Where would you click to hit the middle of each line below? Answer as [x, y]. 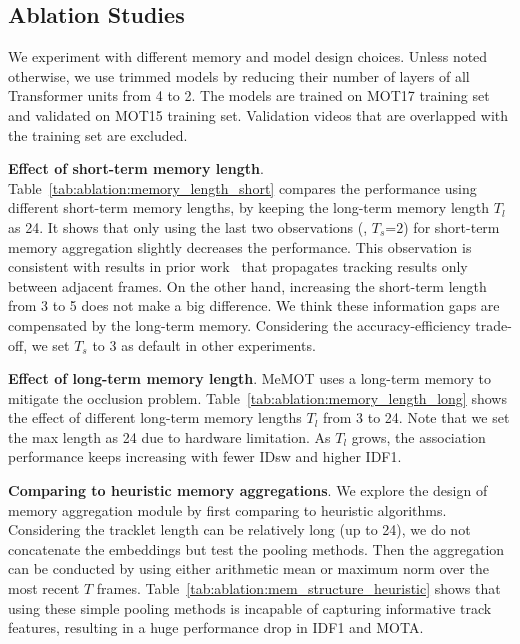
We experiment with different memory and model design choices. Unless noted [248, 56]
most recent [44, 588]
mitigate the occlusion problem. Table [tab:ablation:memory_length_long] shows [257, 397]
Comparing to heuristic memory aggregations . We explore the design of [248, 490]
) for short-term [451, 226]
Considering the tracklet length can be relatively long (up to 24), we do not [239, 529]
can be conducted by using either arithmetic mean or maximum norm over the [248, 568]
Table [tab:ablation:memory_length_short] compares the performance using [242, 187]
